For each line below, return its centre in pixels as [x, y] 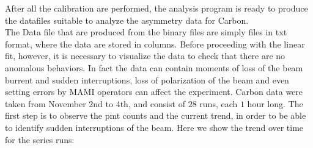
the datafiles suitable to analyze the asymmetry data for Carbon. [127, 20]
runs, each [219, 103]
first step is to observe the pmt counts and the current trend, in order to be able [156, 115]
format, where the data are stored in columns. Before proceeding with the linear [155, 44]
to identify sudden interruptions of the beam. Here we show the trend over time [154, 127]
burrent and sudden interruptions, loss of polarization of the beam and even [147, 79]
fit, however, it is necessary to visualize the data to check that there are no [145, 56]
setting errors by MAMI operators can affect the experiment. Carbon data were [154, 92]
